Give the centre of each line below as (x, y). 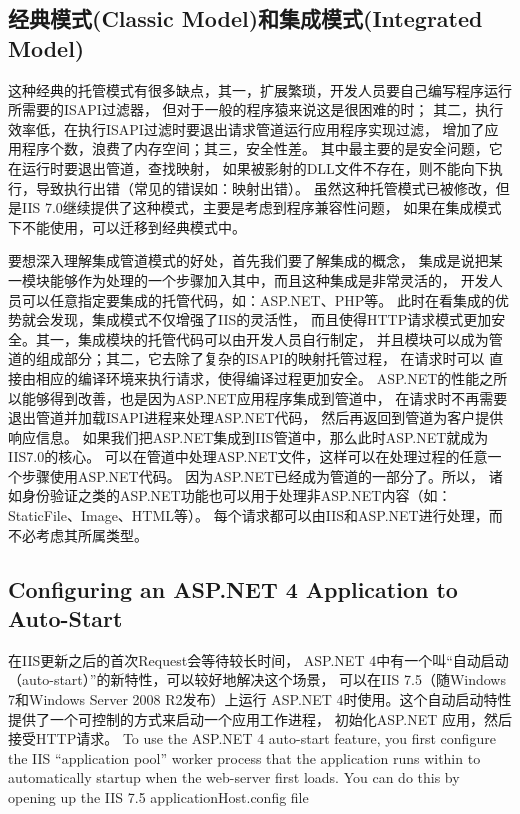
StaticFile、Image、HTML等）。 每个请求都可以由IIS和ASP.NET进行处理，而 (255, 515)
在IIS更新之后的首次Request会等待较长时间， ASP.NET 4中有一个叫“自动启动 (258, 659)
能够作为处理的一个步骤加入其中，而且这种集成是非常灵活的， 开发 (269, 279)
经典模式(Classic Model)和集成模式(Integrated (245, 18)
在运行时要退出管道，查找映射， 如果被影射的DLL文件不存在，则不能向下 (248, 167)
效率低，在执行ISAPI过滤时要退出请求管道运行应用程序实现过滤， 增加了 (246, 128)
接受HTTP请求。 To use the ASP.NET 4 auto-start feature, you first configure (252, 738)
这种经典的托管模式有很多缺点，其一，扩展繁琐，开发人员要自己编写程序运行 (260, 89)
